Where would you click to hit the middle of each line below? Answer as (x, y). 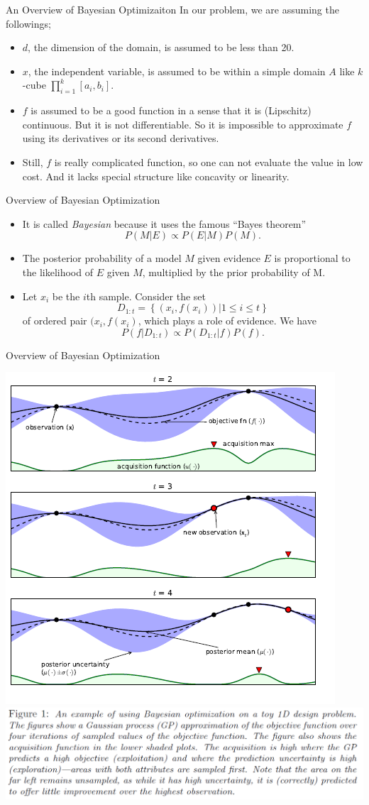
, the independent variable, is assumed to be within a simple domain (177, 71)
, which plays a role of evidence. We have (227, 321)
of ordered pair (55, 321)
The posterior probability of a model (102, 258)
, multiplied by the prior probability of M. (234, 272)
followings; (28, 23)
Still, (33, 161)
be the (66, 296)
